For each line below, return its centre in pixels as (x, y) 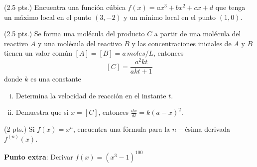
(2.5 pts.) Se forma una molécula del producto (74, 34)
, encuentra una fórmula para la (122, 129)
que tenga (230, 7)
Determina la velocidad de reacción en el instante (91, 95)
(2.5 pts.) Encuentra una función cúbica (65, 7)
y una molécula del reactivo (80, 43)
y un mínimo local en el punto (170, 17)
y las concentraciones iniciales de (182, 43)
